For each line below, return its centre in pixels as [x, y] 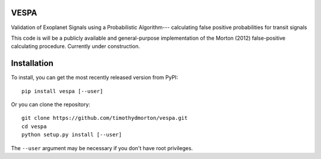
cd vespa [34, 126]
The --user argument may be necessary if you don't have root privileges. [102, 148]
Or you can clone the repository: [51, 104]
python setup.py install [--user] [72, 135]
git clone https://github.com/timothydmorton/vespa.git [105, 118]
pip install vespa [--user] [62, 91]
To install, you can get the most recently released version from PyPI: [95, 78]
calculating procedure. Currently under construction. [75, 46]
